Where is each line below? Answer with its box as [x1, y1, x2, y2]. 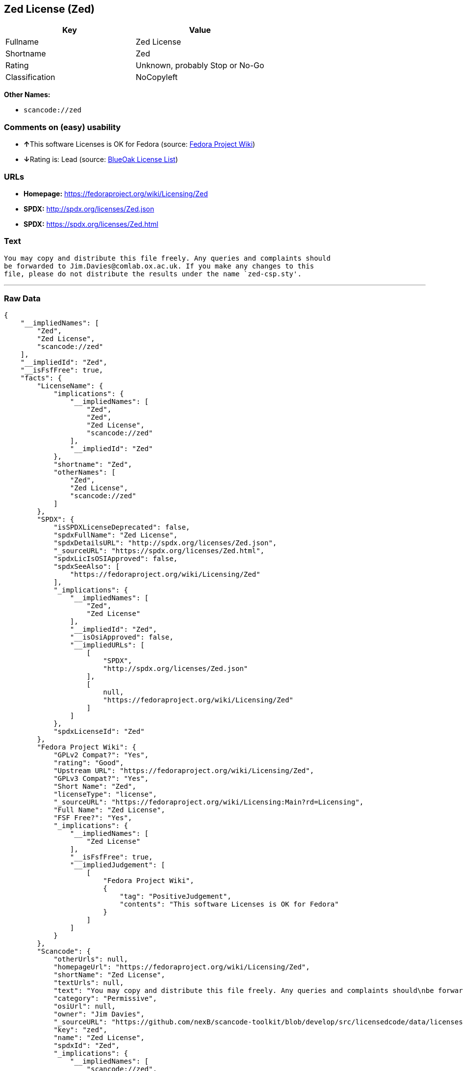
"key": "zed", [53, 1026, 107, 1034]
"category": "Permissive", [53, 994, 157, 1003]
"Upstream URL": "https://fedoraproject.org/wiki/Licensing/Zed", [53, 767, 314, 775]
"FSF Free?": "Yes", [53, 814, 132, 822]
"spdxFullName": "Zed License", [53, 531, 178, 539]
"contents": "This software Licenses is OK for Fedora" [120, 900, 339, 909]
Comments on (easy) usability [4, 122, 121, 132]
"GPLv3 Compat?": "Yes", [53, 775, 149, 783]
